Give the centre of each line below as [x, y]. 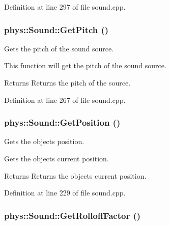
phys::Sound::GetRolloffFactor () [73, 215]
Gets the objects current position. [56, 158]
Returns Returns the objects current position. [75, 175]
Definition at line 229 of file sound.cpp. [65, 193]
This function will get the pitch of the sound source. [85, 65]
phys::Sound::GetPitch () [56, 29]
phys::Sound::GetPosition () [62, 122]
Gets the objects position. [44, 141]
